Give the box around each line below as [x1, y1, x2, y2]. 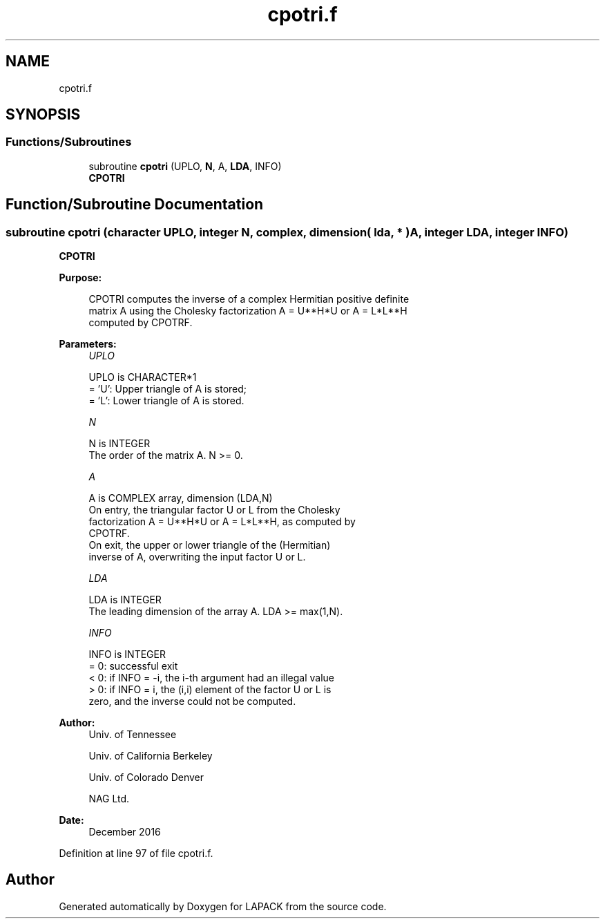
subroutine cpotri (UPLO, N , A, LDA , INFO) [88, 160, 282, 172]
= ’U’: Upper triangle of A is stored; [88, 383, 247, 395]
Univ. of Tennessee [88, 728, 177, 741]
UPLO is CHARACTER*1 [88, 371, 197, 384]
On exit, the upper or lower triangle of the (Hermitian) [88, 539, 331, 551]
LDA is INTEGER [88, 594, 162, 606]
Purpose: [59, 272, 102, 284]
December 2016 [88, 826, 161, 838]
